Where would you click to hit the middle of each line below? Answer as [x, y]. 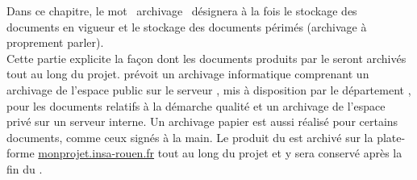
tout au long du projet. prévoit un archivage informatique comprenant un [188, 74]
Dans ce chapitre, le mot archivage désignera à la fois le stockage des [182, 10]
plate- [391, 137]
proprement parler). [55, 42]
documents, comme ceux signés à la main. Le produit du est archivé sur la [190, 137]
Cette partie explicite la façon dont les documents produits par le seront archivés [206, 58]
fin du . [25, 168]
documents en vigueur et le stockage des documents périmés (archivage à [187, 26]
